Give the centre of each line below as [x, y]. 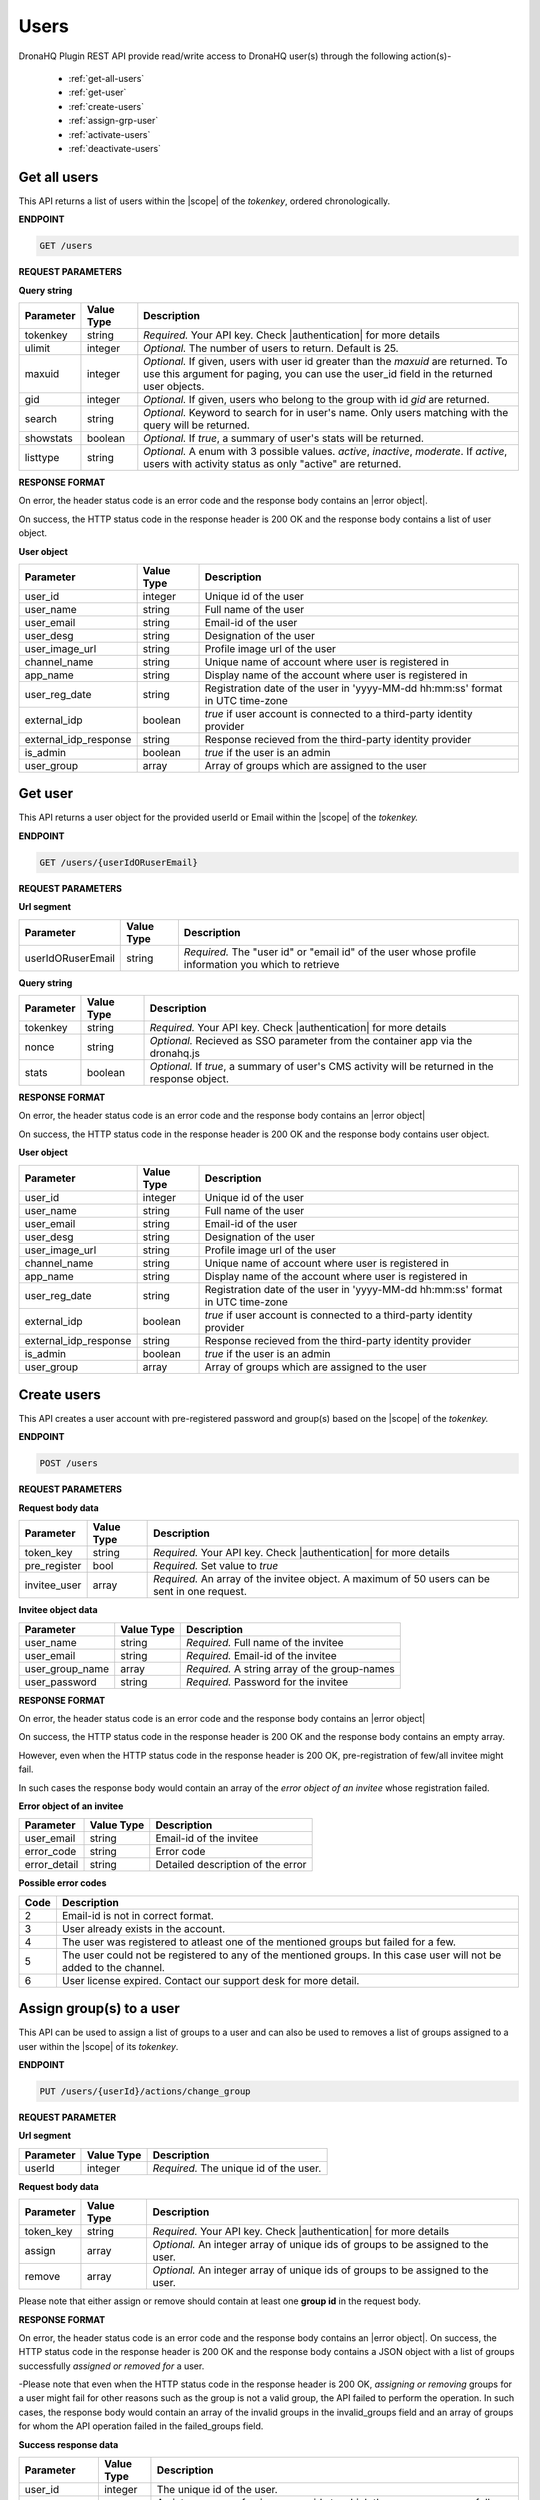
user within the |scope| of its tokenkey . [98, 2046]
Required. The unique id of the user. [237, 2168]
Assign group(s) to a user [99, 2008]
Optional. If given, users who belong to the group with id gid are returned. [316, 399]
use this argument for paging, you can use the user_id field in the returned [318, 373]
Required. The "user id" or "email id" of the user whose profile [330, 952]
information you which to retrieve [261, 964]
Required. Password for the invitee [267, 1682]
